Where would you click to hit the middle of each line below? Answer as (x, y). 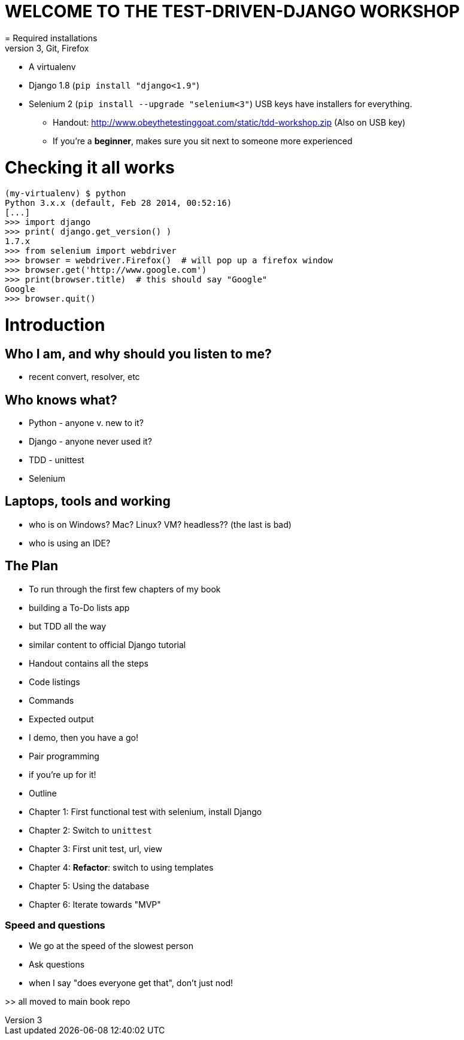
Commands (51, 700)
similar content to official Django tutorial (107, 644)
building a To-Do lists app (79, 607)
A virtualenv (52, 66)
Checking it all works (90, 167)
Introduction (55, 325)
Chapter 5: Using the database (89, 886)
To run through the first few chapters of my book (125, 589)
